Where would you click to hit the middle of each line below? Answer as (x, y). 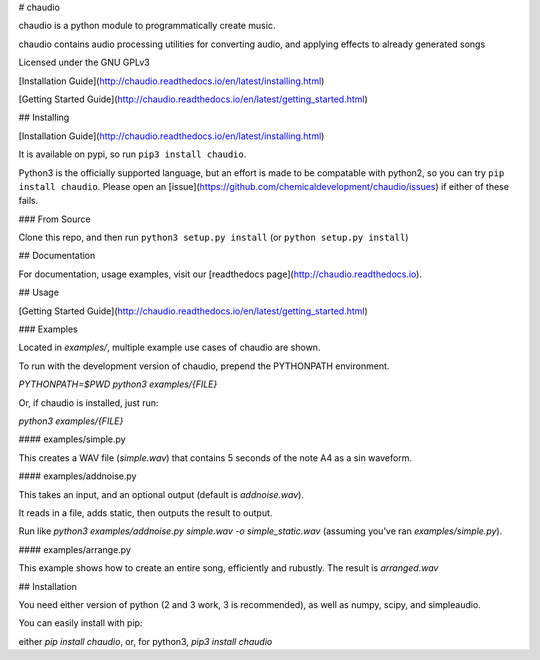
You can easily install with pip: (80, 623)
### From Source (54, 219)
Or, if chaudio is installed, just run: (88, 402)
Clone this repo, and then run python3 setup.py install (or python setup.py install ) (213, 237)
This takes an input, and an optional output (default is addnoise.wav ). (161, 494)
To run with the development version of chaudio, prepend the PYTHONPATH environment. (204, 366)
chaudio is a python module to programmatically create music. (147, 26)
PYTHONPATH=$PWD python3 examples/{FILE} (118, 384)
